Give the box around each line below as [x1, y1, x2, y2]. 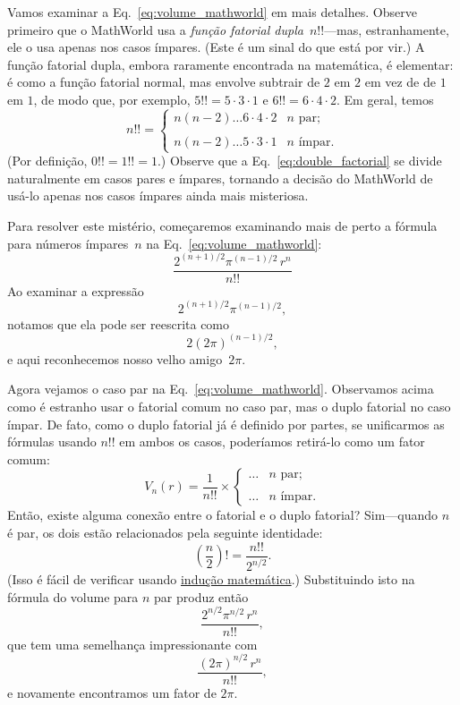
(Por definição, [7, 151, 88, 170]
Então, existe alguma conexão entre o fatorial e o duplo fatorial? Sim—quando [7, 505, 439, 524]
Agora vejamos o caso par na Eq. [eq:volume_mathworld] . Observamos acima [7, 379, 434, 398]
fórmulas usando [7, 432, 97, 451]
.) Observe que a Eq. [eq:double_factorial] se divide [157, 151, 442, 170]
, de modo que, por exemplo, [33, 89, 191, 108]
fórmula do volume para [7, 587, 139, 606]
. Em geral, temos [336, 89, 434, 108]
